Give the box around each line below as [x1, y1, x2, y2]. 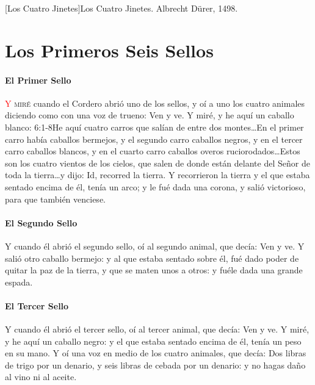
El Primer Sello [5, 73, 71, 86]
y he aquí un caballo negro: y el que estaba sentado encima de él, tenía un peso [5, 334, 302, 347]
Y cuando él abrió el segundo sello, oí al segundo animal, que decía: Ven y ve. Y [5, 239, 305, 252]
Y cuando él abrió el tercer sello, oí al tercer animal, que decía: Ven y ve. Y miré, [5, 323, 310, 336]
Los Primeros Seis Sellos [5, 37, 214, 62]
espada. [5, 275, 33, 288]
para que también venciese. [5, 192, 106, 205]
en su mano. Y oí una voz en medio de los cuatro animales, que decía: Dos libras [5, 347, 306, 359]
